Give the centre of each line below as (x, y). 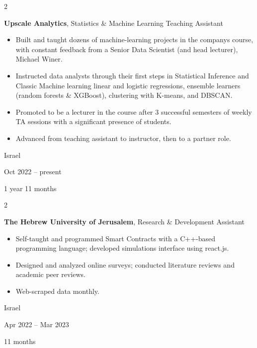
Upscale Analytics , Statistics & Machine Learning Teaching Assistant (114, 23)
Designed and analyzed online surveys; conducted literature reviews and (125, 264)
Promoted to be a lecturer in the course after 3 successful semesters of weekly (134, 111)
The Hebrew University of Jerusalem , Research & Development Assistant (124, 221)
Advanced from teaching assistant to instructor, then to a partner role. (123, 138)
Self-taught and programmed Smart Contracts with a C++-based (116, 238)
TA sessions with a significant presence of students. (93, 121)
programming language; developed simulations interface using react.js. (122, 248)
